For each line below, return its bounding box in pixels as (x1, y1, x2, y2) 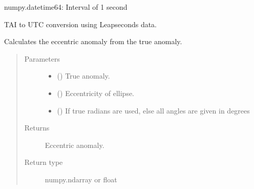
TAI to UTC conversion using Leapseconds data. (4, 18, 157, 29)
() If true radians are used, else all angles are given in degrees (57, 105, 250, 116)
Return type (24, 157, 63, 167)
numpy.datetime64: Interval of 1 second (4, 2, 128, 12)
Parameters (24, 53, 60, 64)
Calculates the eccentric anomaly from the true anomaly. (4, 36, 182, 47)
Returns (24, 122, 50, 133)
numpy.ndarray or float (45, 174, 117, 184)
